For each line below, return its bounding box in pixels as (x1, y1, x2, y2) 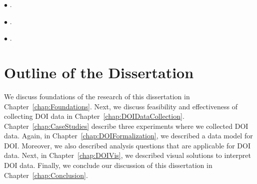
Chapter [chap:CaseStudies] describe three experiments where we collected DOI (4, 120, 248, 131)
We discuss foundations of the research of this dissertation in (4, 91, 190, 101)
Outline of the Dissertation (4, 62, 194, 82)
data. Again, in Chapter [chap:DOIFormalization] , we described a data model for (4, 130, 253, 141)
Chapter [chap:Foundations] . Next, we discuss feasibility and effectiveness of (4, 101, 238, 111)
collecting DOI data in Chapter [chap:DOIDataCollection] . (4, 111, 184, 121)
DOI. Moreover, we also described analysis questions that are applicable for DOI (4, 140, 250, 150)
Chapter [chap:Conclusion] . (4, 169, 88, 180)
